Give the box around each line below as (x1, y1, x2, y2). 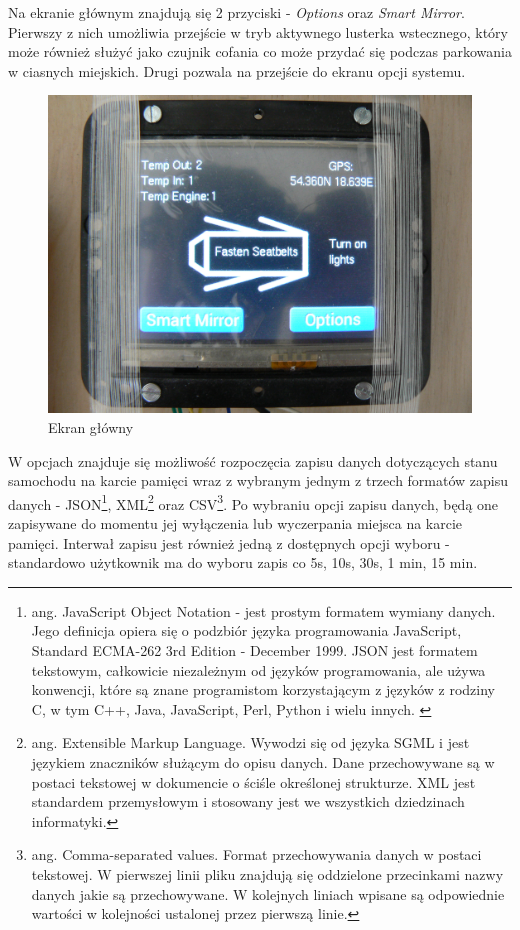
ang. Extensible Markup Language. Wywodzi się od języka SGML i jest (31, 732, 470, 753)
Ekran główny (48, 416, 134, 437)
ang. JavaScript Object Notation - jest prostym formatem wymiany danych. (31, 600, 496, 621)
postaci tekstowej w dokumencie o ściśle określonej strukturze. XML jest (31, 771, 476, 792)
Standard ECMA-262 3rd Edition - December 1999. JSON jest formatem (31, 639, 478, 660)
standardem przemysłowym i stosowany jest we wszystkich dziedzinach (31, 791, 465, 812)
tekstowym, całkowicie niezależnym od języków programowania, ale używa (31, 659, 486, 680)
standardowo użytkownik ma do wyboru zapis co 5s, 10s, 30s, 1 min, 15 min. (8, 552, 478, 573)
